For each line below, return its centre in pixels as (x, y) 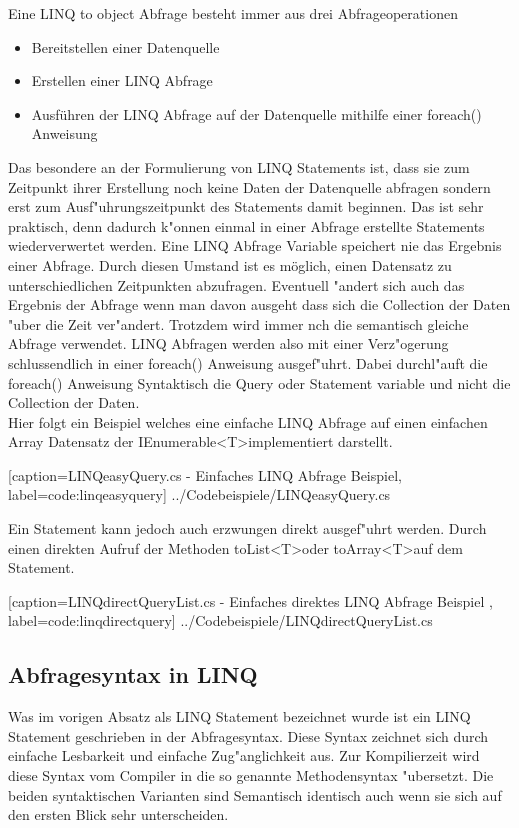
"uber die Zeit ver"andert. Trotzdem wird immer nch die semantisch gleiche (238, 323)
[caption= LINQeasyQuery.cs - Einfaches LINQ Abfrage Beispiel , (205, 474)
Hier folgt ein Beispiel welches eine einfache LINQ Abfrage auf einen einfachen (248, 421)
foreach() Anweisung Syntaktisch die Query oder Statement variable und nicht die (259, 382)
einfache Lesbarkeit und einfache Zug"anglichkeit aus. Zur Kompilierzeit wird (244, 755)
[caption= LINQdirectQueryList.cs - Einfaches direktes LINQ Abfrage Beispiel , (250, 600)
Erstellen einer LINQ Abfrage (122, 80)
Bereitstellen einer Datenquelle (125, 46)
